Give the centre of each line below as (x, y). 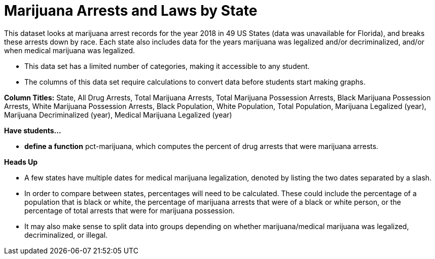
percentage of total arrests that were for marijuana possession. (130, 210)
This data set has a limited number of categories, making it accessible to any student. (167, 66)
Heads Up (21, 162)
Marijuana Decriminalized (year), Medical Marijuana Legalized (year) (118, 115)
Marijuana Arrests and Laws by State (131, 11)
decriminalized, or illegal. (66, 235)
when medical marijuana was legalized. (70, 50)
